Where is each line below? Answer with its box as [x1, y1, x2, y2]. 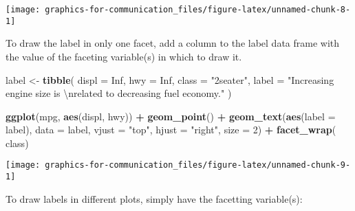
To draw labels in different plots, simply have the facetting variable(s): [6, 191, 303, 206]
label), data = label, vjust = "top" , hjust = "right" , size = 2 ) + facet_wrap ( [6, 122, 336, 137]
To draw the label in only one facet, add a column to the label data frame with [6, 36, 340, 50]
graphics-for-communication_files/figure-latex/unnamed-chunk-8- [45, 5, 351, 14]
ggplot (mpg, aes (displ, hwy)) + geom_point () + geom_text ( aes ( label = [6, 109, 336, 123]
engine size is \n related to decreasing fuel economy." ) [6, 86, 232, 100]
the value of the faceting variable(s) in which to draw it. [6, 49, 242, 63]
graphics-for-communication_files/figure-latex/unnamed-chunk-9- [45, 160, 351, 170]
